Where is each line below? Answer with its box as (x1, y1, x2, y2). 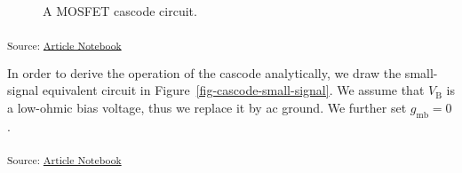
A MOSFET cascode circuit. (43, 2, 197, 20)
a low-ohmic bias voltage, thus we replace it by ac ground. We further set (7, 98, 407, 116)
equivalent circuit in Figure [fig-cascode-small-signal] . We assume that (42, 81, 425, 99)
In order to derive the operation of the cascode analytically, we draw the (7, 63, 402, 82)
